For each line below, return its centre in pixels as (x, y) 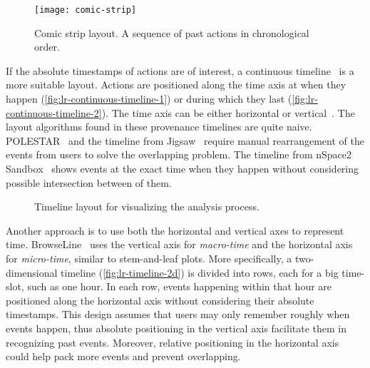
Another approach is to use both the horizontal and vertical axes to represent (175, 230)
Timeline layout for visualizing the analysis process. (147, 206)
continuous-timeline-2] (54, 112)
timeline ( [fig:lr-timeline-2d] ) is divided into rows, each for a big (200, 272)
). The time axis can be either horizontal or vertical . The (228, 112)
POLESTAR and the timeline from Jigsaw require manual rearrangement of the (185, 140)
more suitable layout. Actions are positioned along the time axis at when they (176, 85)
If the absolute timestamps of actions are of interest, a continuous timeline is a (180, 70)
